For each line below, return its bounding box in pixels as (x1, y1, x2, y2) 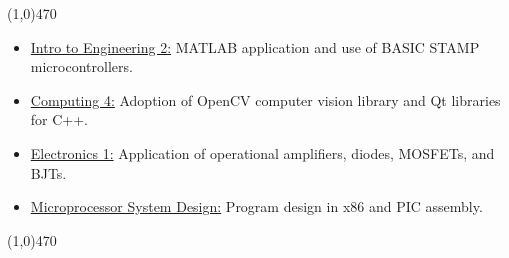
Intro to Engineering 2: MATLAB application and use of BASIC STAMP (30, 36, 480, 57)
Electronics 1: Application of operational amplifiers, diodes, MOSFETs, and (30, 142, 495, 163)
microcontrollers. (30, 56, 133, 77)
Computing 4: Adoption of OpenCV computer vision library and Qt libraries (30, 89, 501, 110)
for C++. (30, 109, 89, 130)
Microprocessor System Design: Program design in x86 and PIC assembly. (30, 196, 483, 217)
